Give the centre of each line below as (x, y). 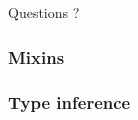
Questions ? (44, 12)
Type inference (69, 102)
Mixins (36, 56)
